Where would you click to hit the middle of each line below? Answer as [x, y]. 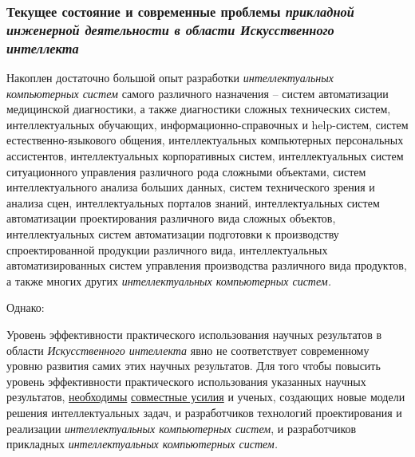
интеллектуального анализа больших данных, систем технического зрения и [191, 187]
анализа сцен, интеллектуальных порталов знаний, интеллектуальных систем [193, 202]
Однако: [26, 307]
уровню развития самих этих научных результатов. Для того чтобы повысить [194, 366]
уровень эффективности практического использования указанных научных [186, 381]
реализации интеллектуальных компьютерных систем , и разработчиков [182, 428]
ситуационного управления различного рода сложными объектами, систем [186, 171]
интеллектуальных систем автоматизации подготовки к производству [173, 234]
